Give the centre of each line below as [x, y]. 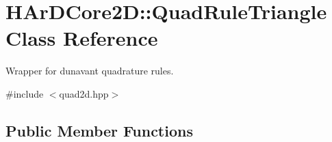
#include [25, 93]
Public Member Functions [99, 130]
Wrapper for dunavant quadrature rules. [90, 71]
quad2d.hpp [84, 93]
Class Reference [82, 38]
